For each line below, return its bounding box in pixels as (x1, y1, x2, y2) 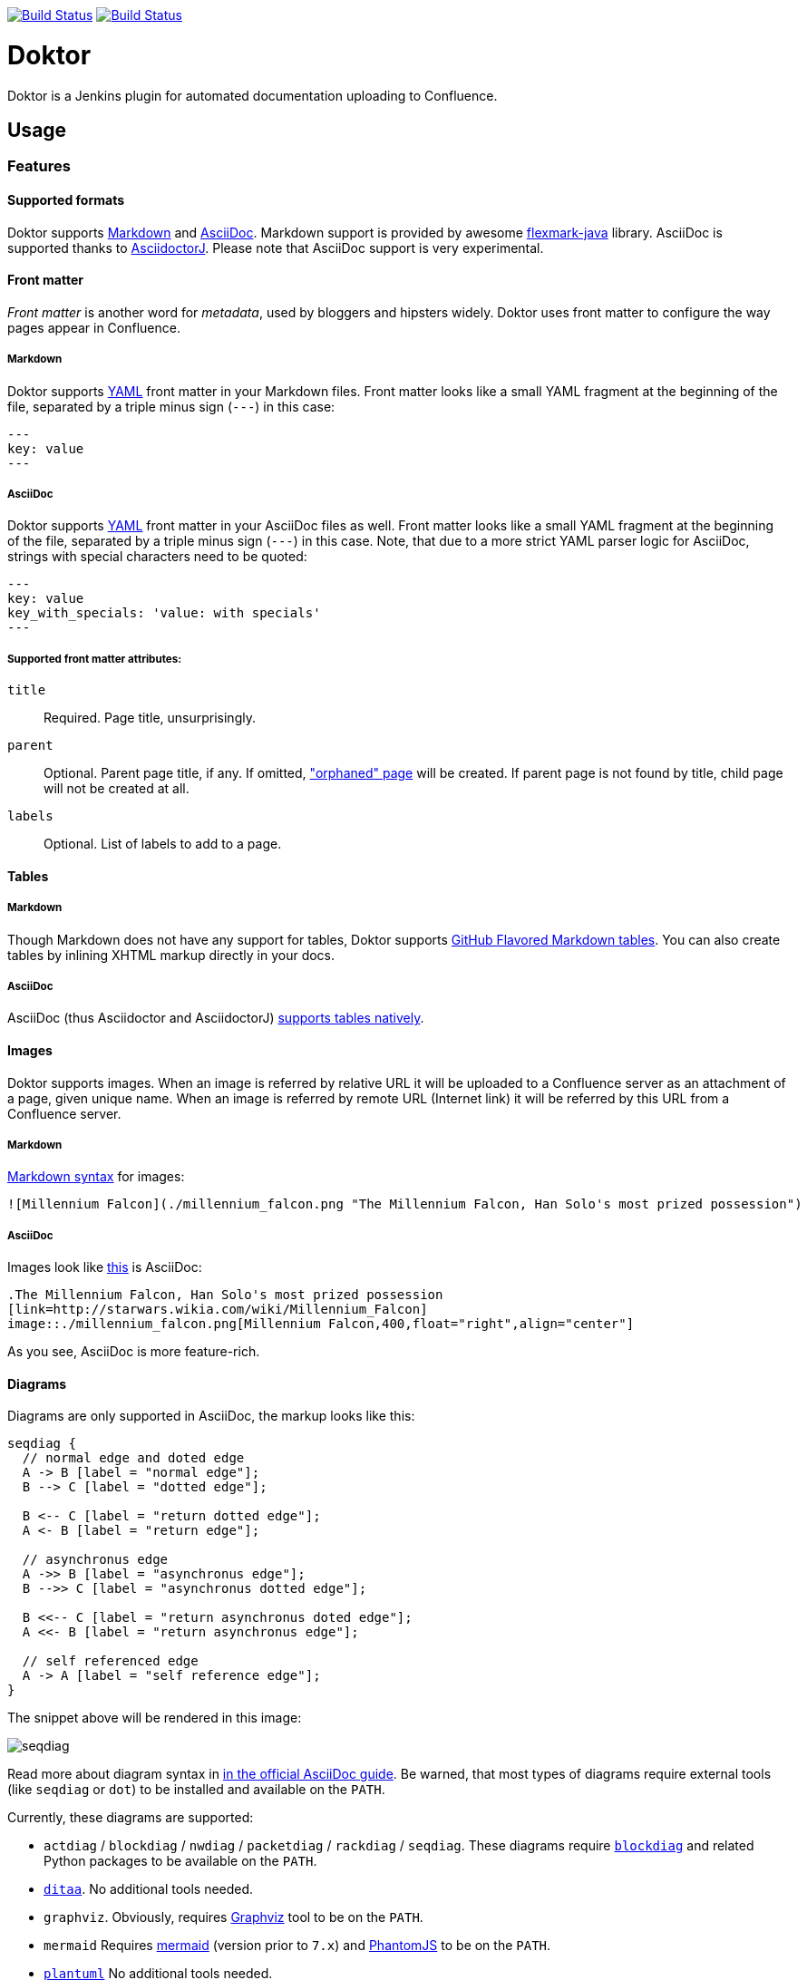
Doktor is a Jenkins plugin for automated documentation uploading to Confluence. (7, 87, 498, 103)
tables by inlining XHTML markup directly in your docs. (7, 946, 335, 963)
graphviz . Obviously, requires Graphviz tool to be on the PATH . (44, 1909, 423, 1926)
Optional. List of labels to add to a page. (44, 836, 282, 852)
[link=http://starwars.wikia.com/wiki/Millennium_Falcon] (7, 1302, 428, 1317)
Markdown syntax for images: (7, 1169, 185, 1185)
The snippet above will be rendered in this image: (7, 1710, 302, 1726)
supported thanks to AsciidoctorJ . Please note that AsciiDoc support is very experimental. (7, 239, 544, 256)
